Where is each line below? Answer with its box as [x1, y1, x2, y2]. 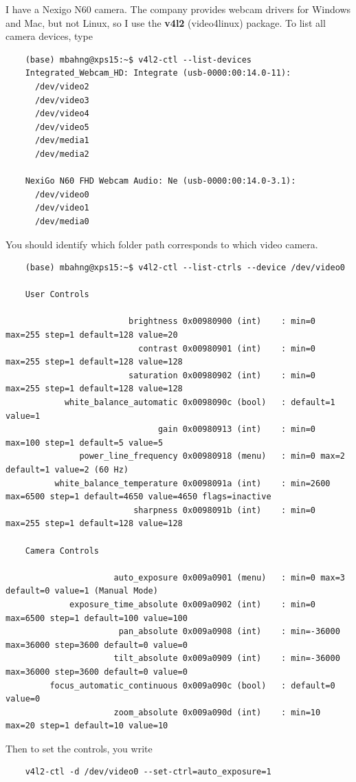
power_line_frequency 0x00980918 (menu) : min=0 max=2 [79, 451, 345, 461]
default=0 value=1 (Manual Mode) [5, 586, 158, 596]
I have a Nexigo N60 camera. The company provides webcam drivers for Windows [5, 2, 351, 16]
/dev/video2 [34, 81, 89, 91]
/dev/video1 [34, 203, 89, 213]
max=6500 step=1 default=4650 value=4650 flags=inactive [5, 492, 271, 502]
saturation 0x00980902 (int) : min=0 [128, 370, 316, 380]
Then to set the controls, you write [5, 741, 153, 755]
